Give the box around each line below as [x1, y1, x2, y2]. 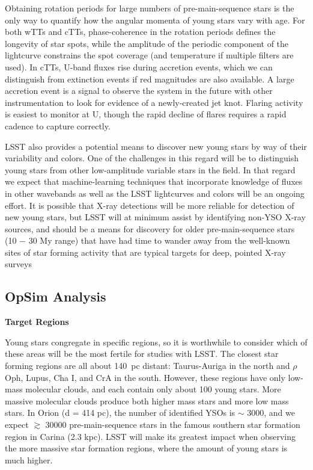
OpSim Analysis [5, 287, 106, 306]
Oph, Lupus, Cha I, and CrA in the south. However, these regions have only [5, 371, 285, 383]
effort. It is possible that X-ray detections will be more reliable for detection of [5, 199, 294, 211]
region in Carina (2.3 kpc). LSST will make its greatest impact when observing [5, 430, 296, 442]
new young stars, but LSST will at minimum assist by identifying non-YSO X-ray [5, 211, 306, 223]
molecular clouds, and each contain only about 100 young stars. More [25, 383, 281, 395]
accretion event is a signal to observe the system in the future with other [5, 84, 273, 97]
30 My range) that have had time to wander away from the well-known [28, 234, 290, 247]
